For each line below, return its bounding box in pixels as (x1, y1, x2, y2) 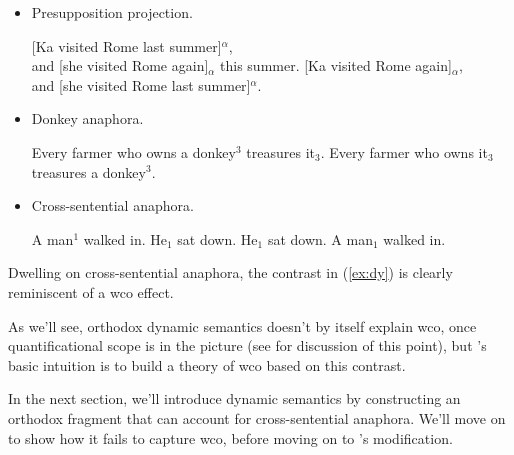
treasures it (246, 141, 315, 162)
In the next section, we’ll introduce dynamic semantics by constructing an (8, 388, 461, 409)
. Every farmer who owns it (320, 141, 488, 162)
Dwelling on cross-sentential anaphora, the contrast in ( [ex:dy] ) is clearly (8, 262, 453, 283)
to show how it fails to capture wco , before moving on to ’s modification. (8, 427, 453, 448)
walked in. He (83, 228, 167, 249)
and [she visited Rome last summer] (31, 74, 251, 95)
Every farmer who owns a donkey (31, 141, 236, 162)
